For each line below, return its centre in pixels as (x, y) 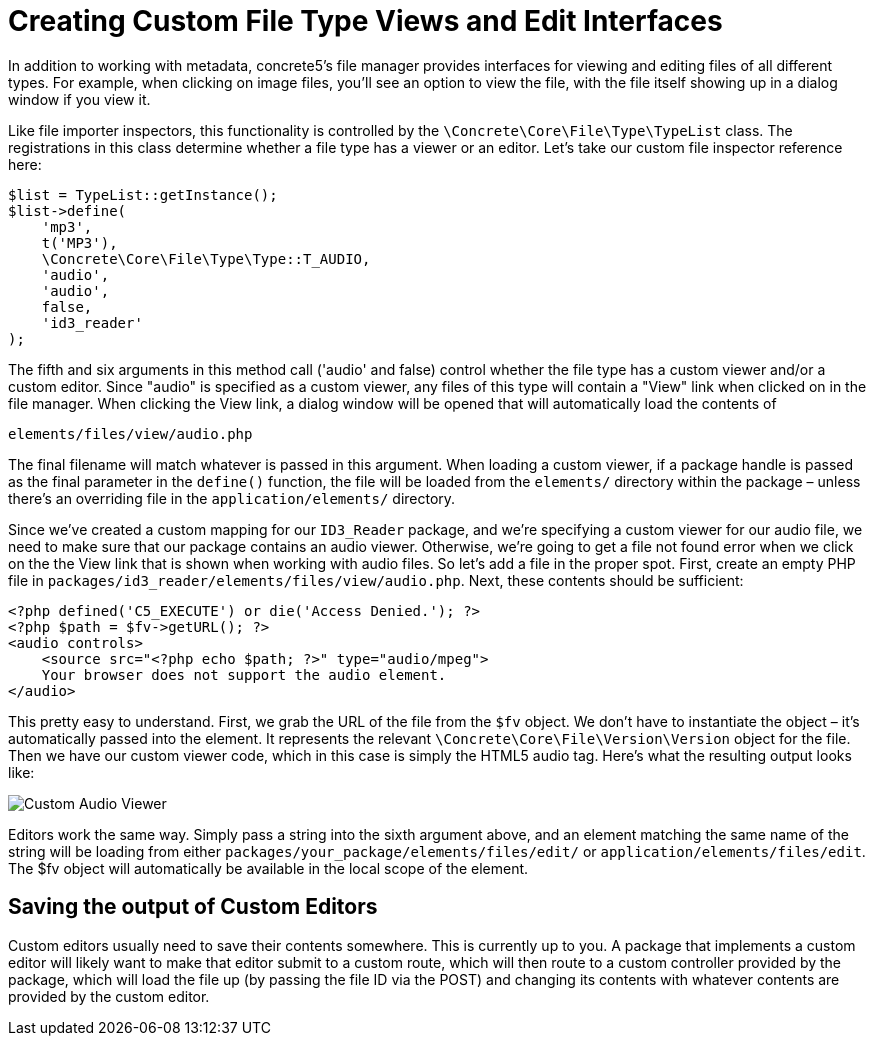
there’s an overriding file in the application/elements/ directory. (232, 498)
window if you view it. (79, 99)
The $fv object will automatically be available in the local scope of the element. (268, 868)
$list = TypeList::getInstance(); (143, 194)
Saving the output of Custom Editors (193, 907)
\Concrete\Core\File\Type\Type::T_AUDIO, (206, 258)
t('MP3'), (79, 242)
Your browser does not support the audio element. (244, 674)
